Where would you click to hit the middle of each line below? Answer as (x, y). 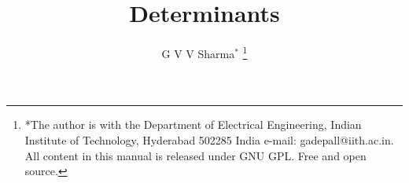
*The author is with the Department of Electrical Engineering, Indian (193, 124)
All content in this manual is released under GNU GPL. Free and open (195, 155)
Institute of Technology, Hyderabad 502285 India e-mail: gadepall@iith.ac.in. (209, 139)
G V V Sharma (198, 53)
